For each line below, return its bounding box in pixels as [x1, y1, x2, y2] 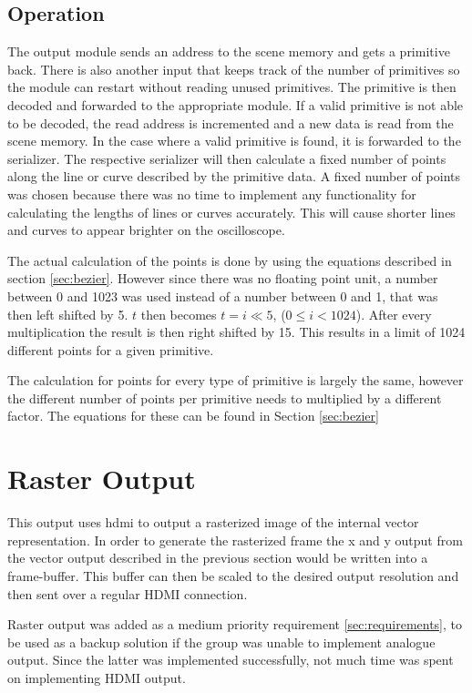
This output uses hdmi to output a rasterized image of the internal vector [7, 513, 419, 532]
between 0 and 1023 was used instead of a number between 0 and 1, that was [7, 286, 438, 305]
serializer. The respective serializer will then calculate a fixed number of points [7, 148, 446, 168]
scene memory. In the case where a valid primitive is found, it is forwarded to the [7, 131, 461, 150]
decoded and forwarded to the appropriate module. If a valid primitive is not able [7, 95, 464, 114]
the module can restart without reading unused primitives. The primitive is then [7, 77, 457, 97]
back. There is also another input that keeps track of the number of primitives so [7, 59, 460, 78]
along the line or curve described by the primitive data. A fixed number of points [7, 167, 460, 186]
